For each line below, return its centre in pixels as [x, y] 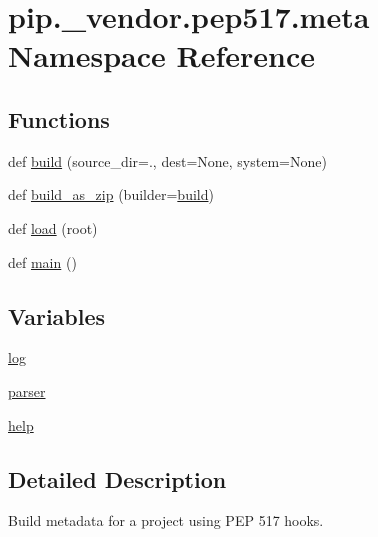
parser [27, 390]
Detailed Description [117, 478]
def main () [42, 261]
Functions [59, 118]
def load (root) [53, 227]
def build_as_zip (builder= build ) [111, 194]
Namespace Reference [161, 55]
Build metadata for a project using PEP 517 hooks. [166, 520]
